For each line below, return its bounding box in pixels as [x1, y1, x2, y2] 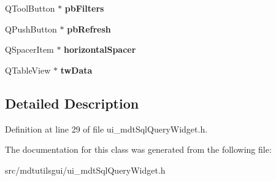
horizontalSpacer [64, 43, 136, 56]
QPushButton [5, 22, 57, 35]
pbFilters [64, 2, 104, 14]
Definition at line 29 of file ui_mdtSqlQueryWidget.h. [5, 122, 208, 135]
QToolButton [5, 2, 55, 14]
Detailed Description [5, 93, 139, 112]
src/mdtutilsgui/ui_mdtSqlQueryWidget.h [5, 163, 166, 176]
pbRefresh [67, 22, 111, 35]
